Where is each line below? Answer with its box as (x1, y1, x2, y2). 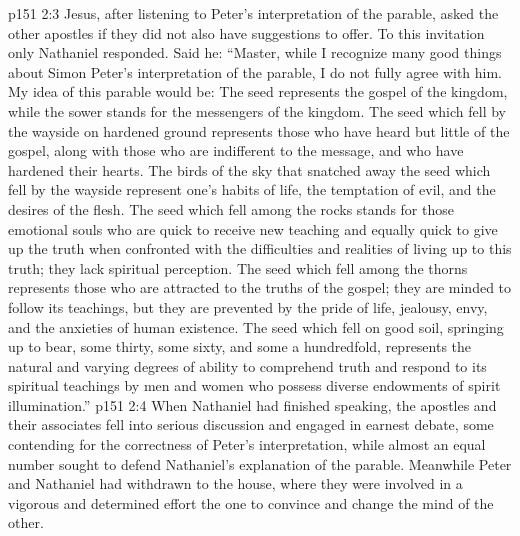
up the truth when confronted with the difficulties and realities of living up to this (8, 238, 512, 259)
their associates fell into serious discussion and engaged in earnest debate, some (8, 414, 494, 435)
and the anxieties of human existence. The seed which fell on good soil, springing (8, 316, 504, 337)
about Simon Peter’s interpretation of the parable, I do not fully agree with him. (8, 61, 503, 82)
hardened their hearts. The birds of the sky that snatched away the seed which (8, 159, 491, 180)
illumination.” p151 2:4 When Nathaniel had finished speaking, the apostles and (8, 394, 497, 415)
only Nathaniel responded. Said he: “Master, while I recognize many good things (8, 42, 502, 63)
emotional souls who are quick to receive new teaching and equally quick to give (8, 218, 498, 239)
